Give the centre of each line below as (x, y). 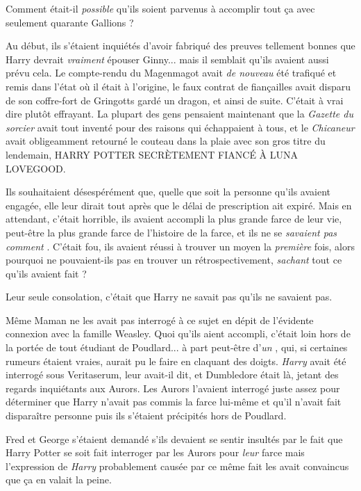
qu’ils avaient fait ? (46, 273)
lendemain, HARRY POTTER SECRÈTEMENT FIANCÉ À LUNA (152, 154)
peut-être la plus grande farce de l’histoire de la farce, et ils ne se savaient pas (171, 232)
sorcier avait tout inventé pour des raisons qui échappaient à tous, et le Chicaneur (180, 127)
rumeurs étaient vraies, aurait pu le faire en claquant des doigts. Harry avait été (176, 361)
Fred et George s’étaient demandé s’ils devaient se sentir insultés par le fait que (174, 438)
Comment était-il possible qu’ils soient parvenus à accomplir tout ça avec (160, 8)
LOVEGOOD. (36, 168)
